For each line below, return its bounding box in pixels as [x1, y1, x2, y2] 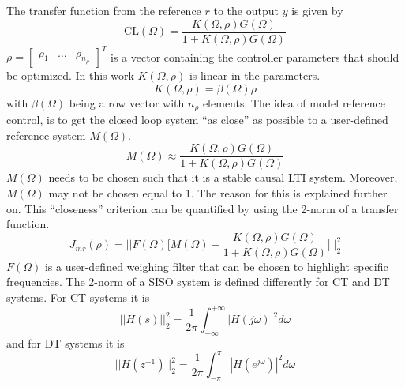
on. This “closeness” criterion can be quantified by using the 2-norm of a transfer [6, 200, 399, 216]
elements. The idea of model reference [202, 94, 386, 111]
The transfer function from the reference [6, 2, 201, 18]
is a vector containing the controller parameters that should [111, 48, 399, 65]
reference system [6, 126, 86, 143]
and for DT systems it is [6, 334, 125, 351]
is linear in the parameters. [189, 67, 321, 84]
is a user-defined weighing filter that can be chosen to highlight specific [44, 257, 388, 274]
